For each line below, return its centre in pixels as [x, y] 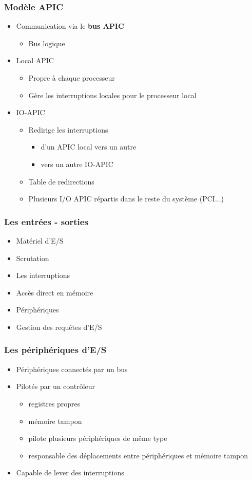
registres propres [54, 403]
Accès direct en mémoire [55, 292]
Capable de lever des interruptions [70, 473]
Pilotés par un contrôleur [56, 386]
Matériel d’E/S [40, 240]
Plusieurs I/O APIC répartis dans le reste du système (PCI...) [126, 199]
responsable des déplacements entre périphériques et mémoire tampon [138, 455]
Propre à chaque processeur [72, 78]
